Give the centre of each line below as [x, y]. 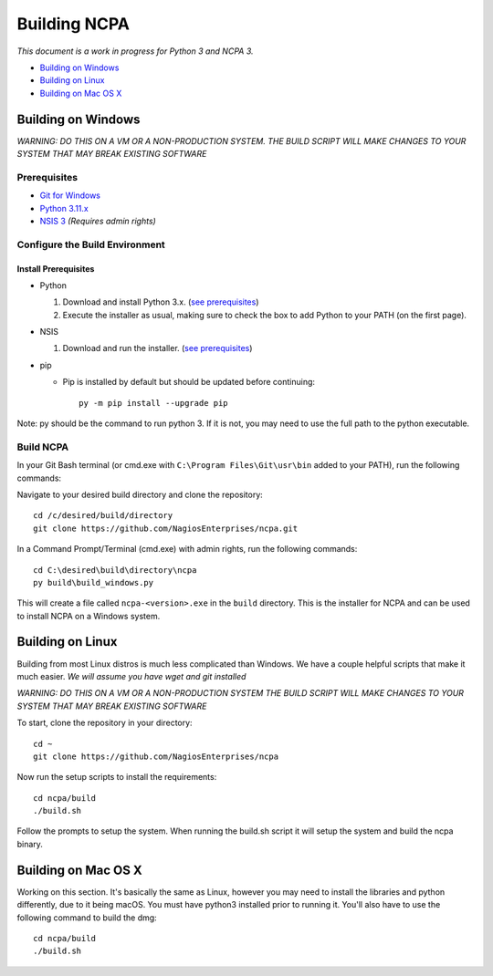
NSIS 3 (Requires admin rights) [98, 221]
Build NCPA [43, 447]
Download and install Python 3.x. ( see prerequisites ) [161, 302]
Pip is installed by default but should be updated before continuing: [189, 382]
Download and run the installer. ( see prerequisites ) [157, 348]
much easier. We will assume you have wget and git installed [131, 676]
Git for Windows [70, 195]
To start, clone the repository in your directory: [105, 723]
